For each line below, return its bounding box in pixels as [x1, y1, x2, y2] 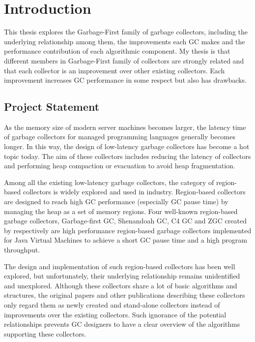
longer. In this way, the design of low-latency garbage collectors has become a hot [4, 141, 250, 152]
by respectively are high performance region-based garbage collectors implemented [4, 225, 252, 235]
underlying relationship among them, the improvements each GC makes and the [4, 36, 245, 46]
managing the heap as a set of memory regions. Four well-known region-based [4, 206, 238, 216]
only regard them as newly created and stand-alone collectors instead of [4, 299, 220, 310]
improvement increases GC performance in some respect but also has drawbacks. [4, 75, 247, 85]
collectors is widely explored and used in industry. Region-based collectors [23, 187, 246, 197]
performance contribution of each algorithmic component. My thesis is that [4, 46, 230, 56]
